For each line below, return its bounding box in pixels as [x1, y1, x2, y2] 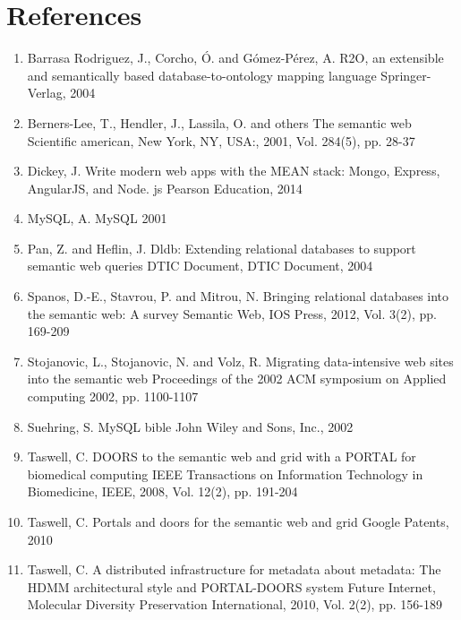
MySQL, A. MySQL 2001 [27, 209, 167, 228]
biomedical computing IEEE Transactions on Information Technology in [27, 464, 423, 483]
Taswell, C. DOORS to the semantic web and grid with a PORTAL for [27, 447, 416, 466]
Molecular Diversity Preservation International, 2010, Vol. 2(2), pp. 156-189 [27, 595, 442, 614]
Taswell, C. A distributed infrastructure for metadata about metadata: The [27, 560, 441, 579]
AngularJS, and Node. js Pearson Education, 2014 [27, 178, 303, 197]
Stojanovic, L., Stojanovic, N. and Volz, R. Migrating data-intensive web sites [27, 351, 454, 370]
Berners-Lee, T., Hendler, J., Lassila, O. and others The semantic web [27, 113, 412, 132]
